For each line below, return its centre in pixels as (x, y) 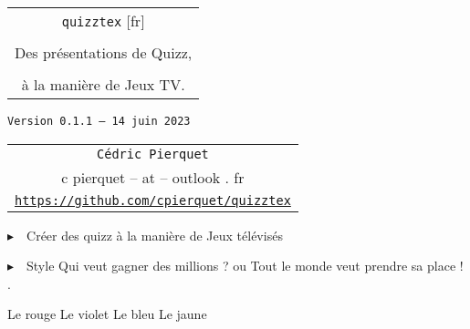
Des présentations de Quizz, (104, 52)
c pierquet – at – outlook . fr (153, 177)
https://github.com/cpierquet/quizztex (153, 200)
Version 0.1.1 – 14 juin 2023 (99, 121)
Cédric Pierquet (153, 154)
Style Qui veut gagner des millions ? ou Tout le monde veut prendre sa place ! (245, 266)
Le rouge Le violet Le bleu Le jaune (107, 314)
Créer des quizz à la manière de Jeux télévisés (155, 235)
